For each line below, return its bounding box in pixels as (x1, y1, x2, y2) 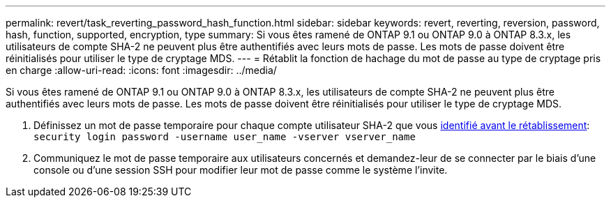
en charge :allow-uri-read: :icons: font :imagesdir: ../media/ (6, 64, 277, 76)
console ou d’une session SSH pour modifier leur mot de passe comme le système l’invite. (33, 164, 448, 176)
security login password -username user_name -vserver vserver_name (33, 131, 416, 142)
